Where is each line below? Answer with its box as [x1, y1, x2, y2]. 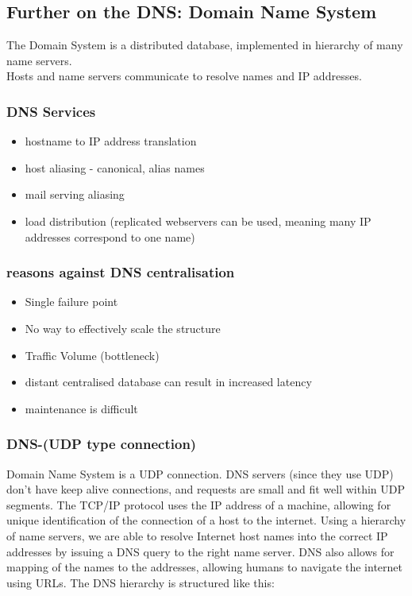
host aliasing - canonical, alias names [25, 159, 205, 176]
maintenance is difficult [25, 400, 138, 416]
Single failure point [25, 293, 118, 310]
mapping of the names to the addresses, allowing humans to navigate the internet [6, 559, 402, 575]
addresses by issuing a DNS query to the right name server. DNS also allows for [6, 543, 395, 559]
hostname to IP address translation [25, 133, 197, 149]
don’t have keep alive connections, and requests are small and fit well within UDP [6, 481, 406, 497]
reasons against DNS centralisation [6, 262, 235, 282]
